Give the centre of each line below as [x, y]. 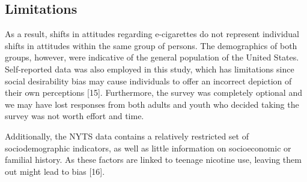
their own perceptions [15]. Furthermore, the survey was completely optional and [153, 92]
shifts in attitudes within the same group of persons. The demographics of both [151, 45]
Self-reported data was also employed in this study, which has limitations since [150, 69]
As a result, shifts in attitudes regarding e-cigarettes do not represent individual [152, 34]
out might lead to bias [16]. [55, 171]
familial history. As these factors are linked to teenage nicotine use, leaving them [153, 160]
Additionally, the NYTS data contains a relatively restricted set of [127, 136]
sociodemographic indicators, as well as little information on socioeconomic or [148, 148]
